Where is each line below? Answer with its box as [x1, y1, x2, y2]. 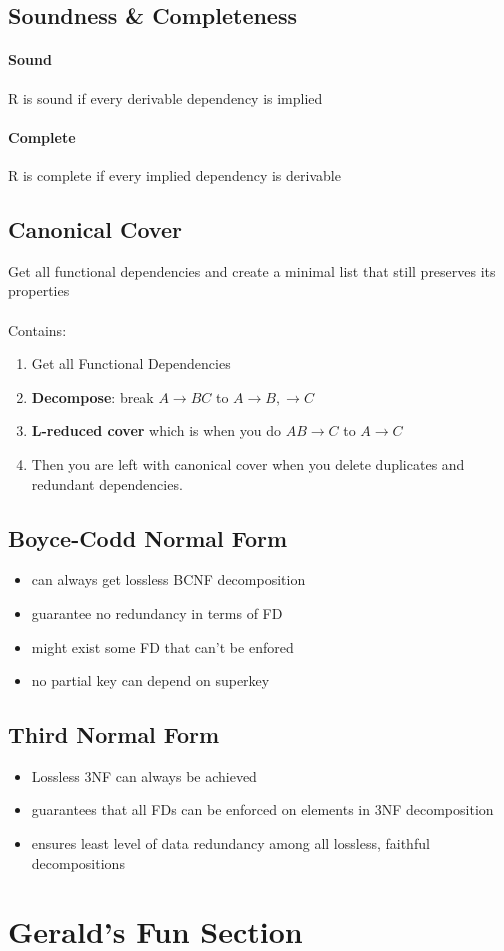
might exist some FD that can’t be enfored [31, 636, 294, 657]
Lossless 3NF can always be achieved [31, 765, 257, 786]
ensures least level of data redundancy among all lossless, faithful [31, 833, 430, 854]
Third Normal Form [8, 719, 220, 750]
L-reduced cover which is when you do [31, 420, 281, 441]
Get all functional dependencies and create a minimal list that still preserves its [8, 260, 496, 281]
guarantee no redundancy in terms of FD [31, 602, 283, 623]
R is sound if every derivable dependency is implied [8, 87, 323, 108]
